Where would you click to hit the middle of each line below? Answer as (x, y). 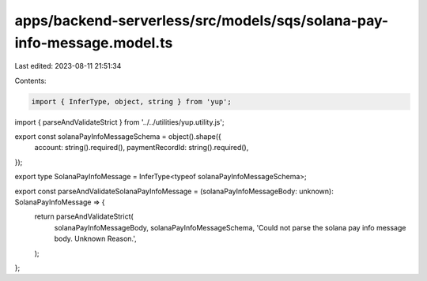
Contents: (30, 81)
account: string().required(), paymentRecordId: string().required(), (142, 148)
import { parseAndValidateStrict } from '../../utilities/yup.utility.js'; (119, 122)
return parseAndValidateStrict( (84, 216)
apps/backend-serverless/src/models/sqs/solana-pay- (202, 21)
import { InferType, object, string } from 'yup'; (132, 101)
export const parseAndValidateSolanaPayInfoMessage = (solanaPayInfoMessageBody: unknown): (174, 191)
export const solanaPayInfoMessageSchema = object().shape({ (118, 137)
